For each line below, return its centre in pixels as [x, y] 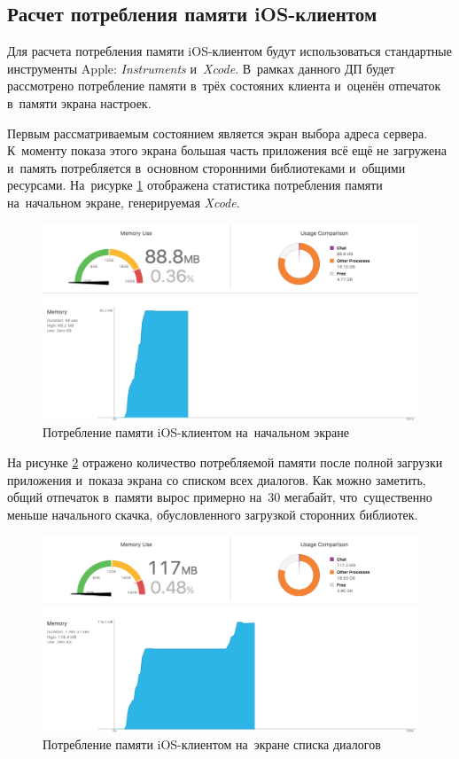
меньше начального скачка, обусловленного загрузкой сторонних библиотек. [213, 514]
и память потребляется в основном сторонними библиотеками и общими [206, 167]
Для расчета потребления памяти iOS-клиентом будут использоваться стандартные [229, 51]
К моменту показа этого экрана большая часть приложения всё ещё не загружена [227, 150]
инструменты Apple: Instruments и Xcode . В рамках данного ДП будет [201, 68]
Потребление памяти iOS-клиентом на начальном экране [196, 432]
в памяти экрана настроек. [79, 102]
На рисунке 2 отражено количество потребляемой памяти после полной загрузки [225, 462]
